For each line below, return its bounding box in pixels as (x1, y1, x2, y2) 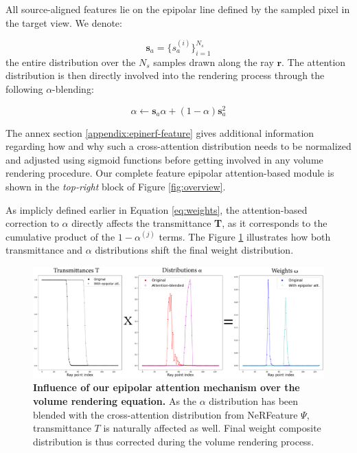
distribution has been (209, 394, 299, 408)
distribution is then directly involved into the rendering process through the (5, 68, 325, 82)
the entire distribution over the (5, 54, 136, 69)
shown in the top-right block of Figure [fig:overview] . (5, 179, 226, 193)
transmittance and (5, 243, 83, 257)
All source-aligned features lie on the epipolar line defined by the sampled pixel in (5, 2, 350, 16)
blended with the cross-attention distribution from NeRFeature (33, 407, 298, 421)
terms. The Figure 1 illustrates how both (159, 229, 331, 243)
